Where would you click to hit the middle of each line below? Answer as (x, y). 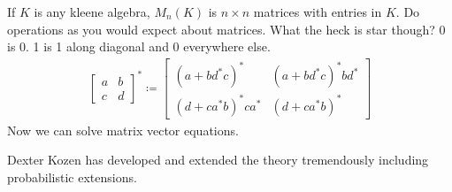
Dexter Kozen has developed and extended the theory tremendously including (218, 160)
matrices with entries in (318, 12)
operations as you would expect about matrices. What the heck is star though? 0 (226, 29)
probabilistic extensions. (72, 177)
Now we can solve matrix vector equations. (123, 130)
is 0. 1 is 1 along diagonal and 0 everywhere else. (139, 46)
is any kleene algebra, (92, 12)
